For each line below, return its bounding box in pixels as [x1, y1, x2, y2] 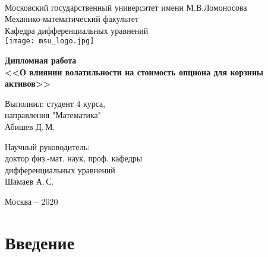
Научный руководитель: [5, 140, 90, 153]
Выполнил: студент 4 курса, [5, 97, 106, 109]
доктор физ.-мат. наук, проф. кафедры [5, 152, 143, 164]
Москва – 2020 [5, 195, 58, 207]
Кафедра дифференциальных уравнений [5, 24, 149, 36]
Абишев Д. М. [5, 120, 55, 132]
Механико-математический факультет [5, 12, 139, 25]
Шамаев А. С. [5, 175, 54, 188]
